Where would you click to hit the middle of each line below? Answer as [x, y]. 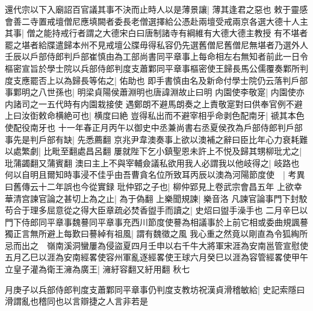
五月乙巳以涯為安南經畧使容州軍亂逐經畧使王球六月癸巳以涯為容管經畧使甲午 [156, 257]
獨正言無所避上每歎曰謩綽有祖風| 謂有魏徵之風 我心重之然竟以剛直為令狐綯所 [156, 234]
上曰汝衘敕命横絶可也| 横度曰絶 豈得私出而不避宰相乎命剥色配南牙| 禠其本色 [155, 115]
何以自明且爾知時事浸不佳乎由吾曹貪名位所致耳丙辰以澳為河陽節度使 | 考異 [155, 174]
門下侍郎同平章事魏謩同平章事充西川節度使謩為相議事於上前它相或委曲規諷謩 [156, 221]
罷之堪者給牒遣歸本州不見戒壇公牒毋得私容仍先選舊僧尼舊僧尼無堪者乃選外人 [156, 44]
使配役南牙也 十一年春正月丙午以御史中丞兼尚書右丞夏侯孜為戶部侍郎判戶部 [154, 127]
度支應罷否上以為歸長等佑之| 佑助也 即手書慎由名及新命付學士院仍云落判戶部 [156, 80]
